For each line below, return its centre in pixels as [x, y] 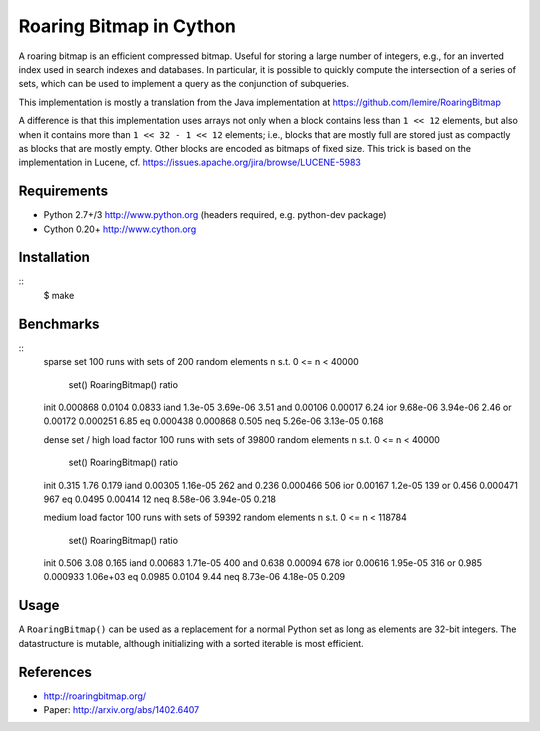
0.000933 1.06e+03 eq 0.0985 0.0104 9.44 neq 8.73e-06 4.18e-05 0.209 [194, 577]
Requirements [63, 191]
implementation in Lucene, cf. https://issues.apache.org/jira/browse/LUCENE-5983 [190, 162]
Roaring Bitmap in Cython [127, 26]
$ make [59, 295]
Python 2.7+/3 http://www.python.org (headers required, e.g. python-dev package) [215, 215]
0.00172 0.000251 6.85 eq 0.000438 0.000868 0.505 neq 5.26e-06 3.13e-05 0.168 [213, 421]
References [55, 671]
